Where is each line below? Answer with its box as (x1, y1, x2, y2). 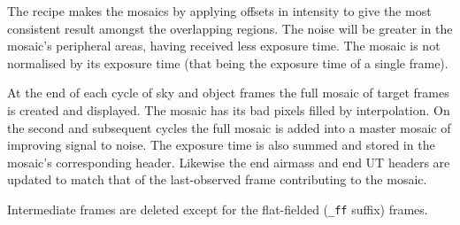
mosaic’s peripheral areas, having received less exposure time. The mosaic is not (7, 36, 441, 55)
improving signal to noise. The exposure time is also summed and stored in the (7, 136, 435, 154)
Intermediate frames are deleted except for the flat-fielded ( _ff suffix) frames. (7, 199, 428, 218)
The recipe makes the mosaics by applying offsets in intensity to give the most (7, 2, 432, 19)
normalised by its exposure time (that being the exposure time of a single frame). (7, 53, 448, 72)
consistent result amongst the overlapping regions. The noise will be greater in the (7, 19, 453, 37)
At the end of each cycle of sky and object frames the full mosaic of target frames (7, 83, 449, 102)
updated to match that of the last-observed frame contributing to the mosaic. (7, 170, 427, 189)
